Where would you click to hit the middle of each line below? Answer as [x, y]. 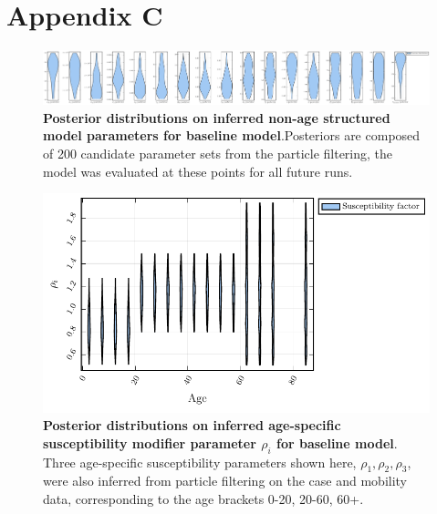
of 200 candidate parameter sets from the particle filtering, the [218, 153]
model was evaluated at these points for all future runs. [198, 171]
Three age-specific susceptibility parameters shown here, [200, 462]
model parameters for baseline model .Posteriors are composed [232, 135]
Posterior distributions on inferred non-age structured [217, 117]
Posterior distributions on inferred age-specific [192, 425]
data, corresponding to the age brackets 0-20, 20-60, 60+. [203, 498]
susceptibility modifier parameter [150, 442]
